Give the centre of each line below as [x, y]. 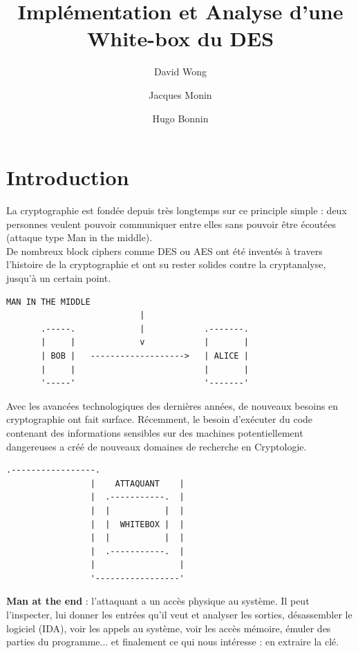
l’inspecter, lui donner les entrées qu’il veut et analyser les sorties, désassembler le [179, 615]
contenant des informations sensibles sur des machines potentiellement [155, 432]
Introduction [68, 177]
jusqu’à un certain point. [59, 278]
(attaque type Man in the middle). [79, 237]
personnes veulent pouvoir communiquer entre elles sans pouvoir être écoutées [171, 224]
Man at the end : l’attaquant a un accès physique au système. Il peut [158, 601]
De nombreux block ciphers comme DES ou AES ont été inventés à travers [164, 250]
